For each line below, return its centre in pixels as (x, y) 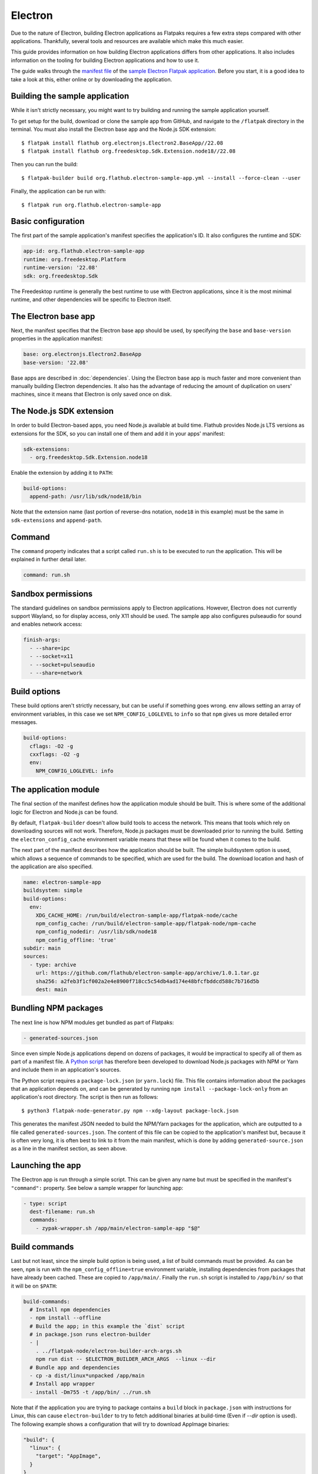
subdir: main (42, 948)
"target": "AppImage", (68, 1456)
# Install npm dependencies (70, 1310)
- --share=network (56, 673)
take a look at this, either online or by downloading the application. (92, 79)
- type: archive (53, 965)
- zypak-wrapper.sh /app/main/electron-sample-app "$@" (118, 1228)
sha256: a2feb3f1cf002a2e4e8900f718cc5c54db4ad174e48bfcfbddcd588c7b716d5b (148, 981)
